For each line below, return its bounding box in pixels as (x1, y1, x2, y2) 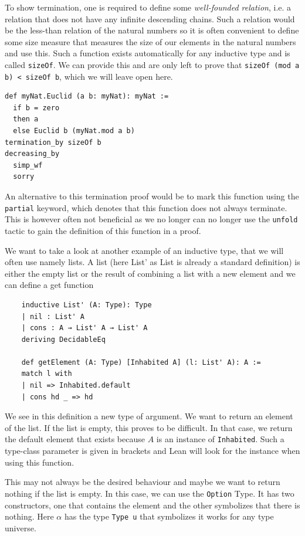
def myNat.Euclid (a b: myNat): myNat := (5, 92, 169, 101)
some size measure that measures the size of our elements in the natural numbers (5, 35, 296, 48)
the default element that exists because (5, 433, 145, 445)
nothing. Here (5, 510, 54, 523)
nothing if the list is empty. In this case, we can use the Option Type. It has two (5, 487, 294, 499)
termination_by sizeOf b (5, 138, 101, 147)
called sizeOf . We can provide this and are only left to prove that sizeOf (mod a (5, 58, 300, 70)
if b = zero (13, 103, 60, 112)
